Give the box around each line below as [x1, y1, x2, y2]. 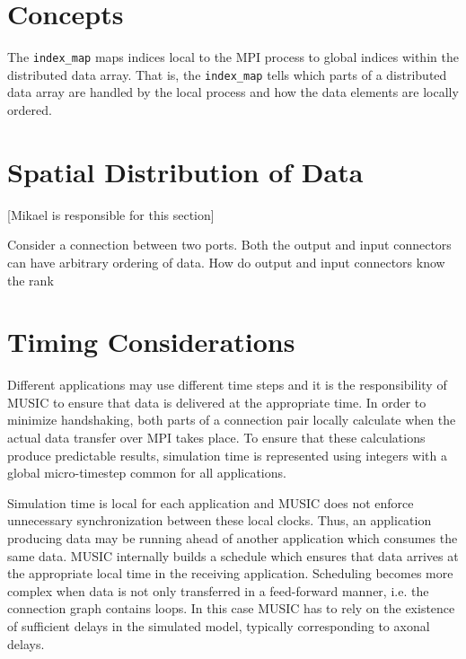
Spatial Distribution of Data [7, 153, 364, 189]
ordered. [7, 101, 52, 119]
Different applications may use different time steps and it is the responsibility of [7, 375, 447, 394]
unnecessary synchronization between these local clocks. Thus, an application [7, 511, 432, 530]
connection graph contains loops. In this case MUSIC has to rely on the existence [7, 599, 455, 618]
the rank [7, 270, 54, 289]
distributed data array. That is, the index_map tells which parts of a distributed [7, 65, 447, 83]
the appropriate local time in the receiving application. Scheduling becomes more [7, 564, 453, 583]
